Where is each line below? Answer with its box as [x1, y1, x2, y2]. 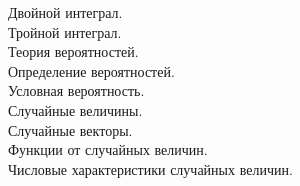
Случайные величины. [8, 99, 143, 120]
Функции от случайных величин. [8, 139, 208, 160]
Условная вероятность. [8, 80, 145, 101]
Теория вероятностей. [8, 41, 139, 62]
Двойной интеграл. [8, 2, 123, 22]
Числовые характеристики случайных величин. [8, 158, 293, 179]
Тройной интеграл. [8, 21, 122, 42]
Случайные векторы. [8, 119, 133, 140]
